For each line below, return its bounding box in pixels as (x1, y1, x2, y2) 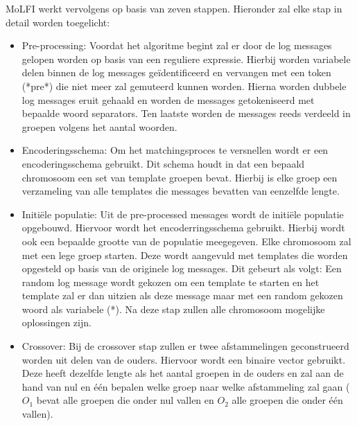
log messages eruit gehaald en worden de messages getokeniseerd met (21, 92, 315, 107)
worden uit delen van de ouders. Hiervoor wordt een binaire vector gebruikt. (21, 352, 346, 366)
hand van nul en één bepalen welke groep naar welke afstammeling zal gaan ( (21, 379, 350, 393)
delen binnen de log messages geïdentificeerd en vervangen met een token (21, 65, 331, 80)
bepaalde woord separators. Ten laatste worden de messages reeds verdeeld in (21, 106, 351, 121)
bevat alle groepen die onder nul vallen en (36, 393, 214, 407)
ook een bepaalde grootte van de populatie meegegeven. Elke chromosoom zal (21, 233, 351, 248)
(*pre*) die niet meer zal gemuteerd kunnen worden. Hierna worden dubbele (21, 78, 347, 93)
